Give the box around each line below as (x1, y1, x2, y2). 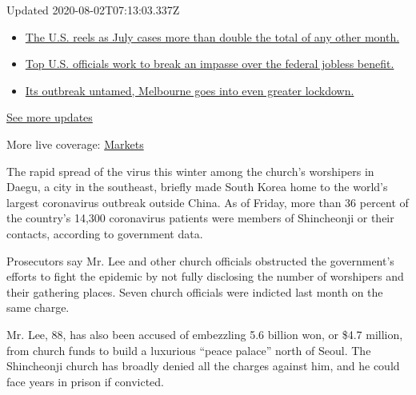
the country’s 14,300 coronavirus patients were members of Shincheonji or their (6, 209, 394, 226)
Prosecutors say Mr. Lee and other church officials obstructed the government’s (6, 252, 394, 269)
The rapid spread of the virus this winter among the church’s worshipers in (6, 162, 374, 179)
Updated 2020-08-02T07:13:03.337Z (6, 2, 180, 18)
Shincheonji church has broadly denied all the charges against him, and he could (6, 357, 400, 374)
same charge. (6, 299, 70, 316)
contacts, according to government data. (6, 225, 203, 241)
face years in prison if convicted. (6, 373, 165, 389)
